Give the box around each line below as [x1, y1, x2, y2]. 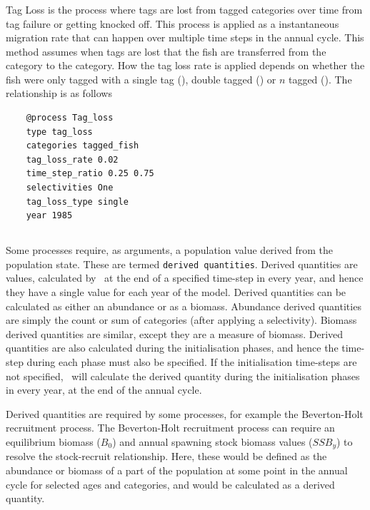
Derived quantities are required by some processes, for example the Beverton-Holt [6, 406, 364, 421]
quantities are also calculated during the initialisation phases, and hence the [6, 340, 339, 355]
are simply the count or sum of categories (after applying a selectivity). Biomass [6, 312, 357, 327]
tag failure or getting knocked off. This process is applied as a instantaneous [6, 16, 339, 31]
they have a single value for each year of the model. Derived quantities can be [6, 285, 346, 300]
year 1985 [26, 210, 73, 221]
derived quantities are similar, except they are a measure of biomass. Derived [6, 326, 344, 341]
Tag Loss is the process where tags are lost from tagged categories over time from [6, 1, 363, 16]
